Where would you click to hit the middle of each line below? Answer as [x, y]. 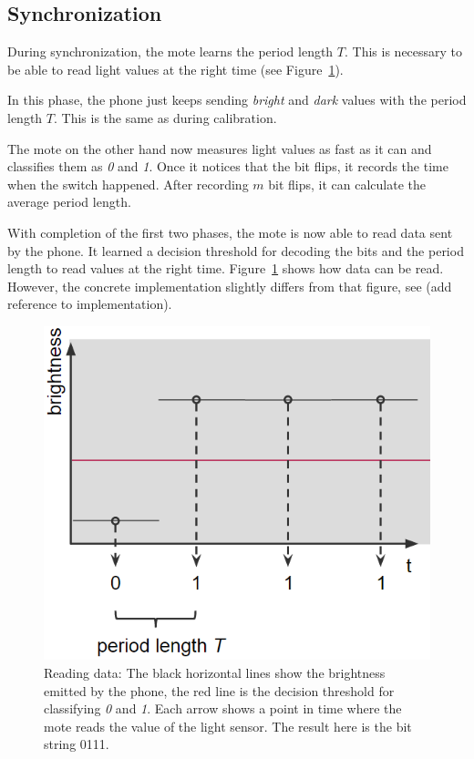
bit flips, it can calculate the [347, 184]
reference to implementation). [90, 304]
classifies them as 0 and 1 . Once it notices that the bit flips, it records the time [228, 166]
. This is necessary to [404, 51]
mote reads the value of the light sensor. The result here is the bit [228, 726]
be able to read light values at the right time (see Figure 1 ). [175, 69]
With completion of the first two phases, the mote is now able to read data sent [230, 232]
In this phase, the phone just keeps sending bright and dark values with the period [237, 100]
